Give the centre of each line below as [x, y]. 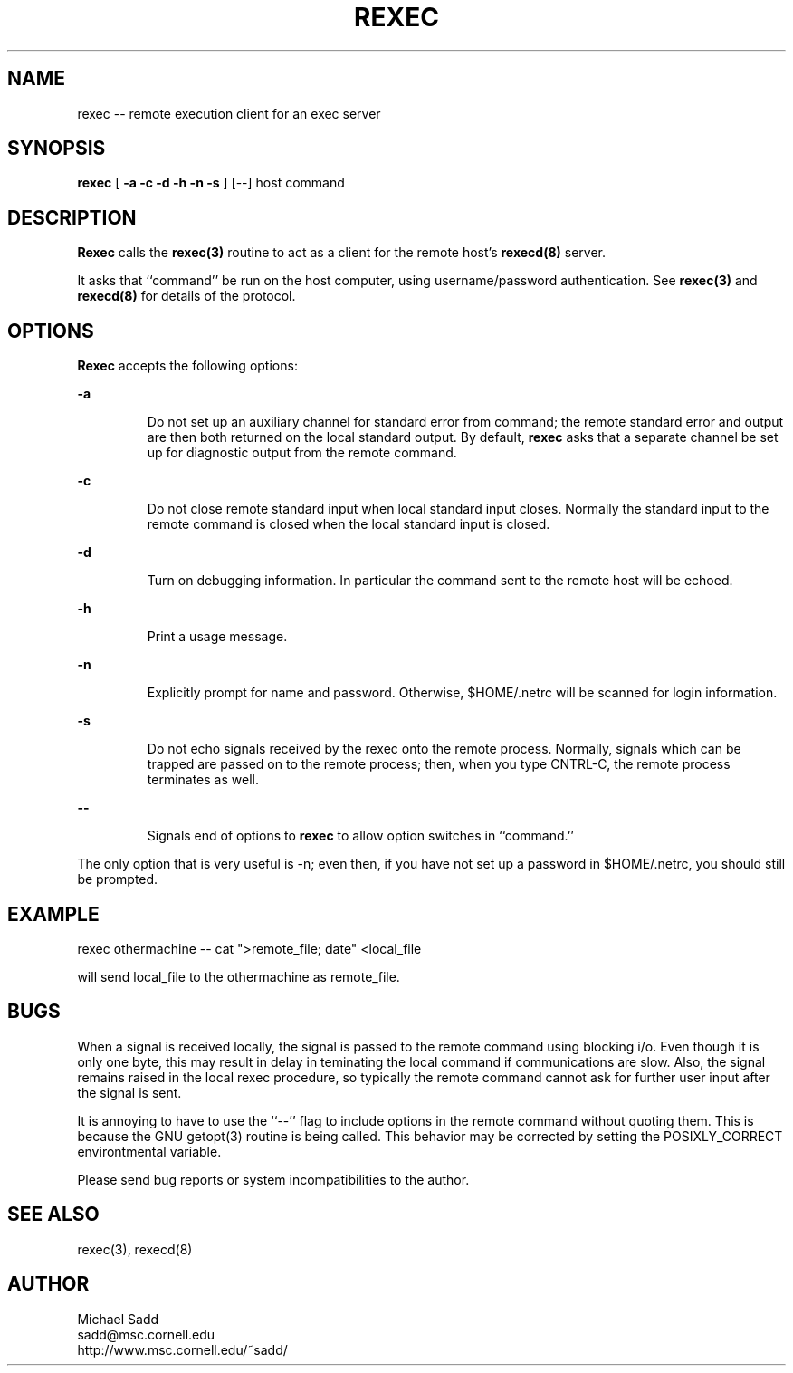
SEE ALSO [53, 1215]
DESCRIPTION [72, 217]
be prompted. [118, 879]
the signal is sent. [129, 1092]
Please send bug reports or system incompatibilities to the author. [273, 1179]
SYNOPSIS [57, 149]
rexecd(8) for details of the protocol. [186, 296]
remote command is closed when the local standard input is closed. [349, 524]
